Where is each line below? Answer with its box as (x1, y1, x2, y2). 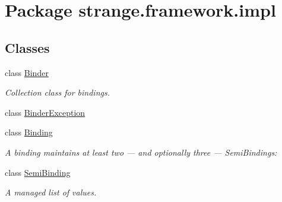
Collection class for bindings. (5, 86, 110, 99)
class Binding (5, 126, 53, 138)
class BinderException (5, 106, 85, 118)
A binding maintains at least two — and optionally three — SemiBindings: (5, 146, 277, 158)
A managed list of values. (5, 186, 97, 198)
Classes (5, 38, 50, 56)
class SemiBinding (5, 166, 71, 178)
